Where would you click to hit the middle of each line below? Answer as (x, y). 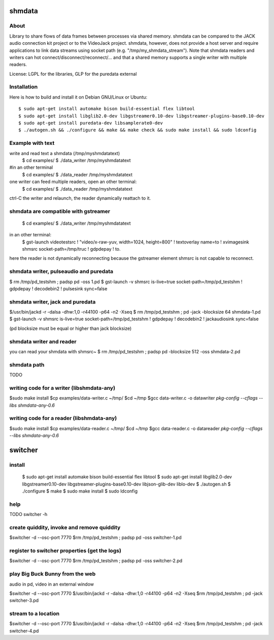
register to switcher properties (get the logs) (65, 551)
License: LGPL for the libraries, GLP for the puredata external (73, 74)
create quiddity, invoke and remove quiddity (65, 527)
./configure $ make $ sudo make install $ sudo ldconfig (80, 491)
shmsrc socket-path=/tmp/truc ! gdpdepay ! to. (72, 249)
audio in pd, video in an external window (52, 584)
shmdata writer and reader (43, 342)
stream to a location (35, 614)
